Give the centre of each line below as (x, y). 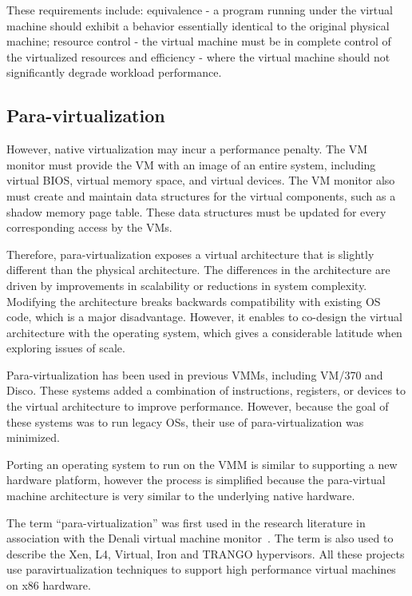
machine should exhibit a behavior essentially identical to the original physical (198, 25)
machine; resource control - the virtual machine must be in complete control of (199, 41)
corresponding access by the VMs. (89, 227)
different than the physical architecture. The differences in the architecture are (198, 270)
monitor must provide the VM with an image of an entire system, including (191, 164)
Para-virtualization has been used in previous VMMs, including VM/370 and (195, 374)
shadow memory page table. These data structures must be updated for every (196, 211)
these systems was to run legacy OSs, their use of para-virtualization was (185, 421)
